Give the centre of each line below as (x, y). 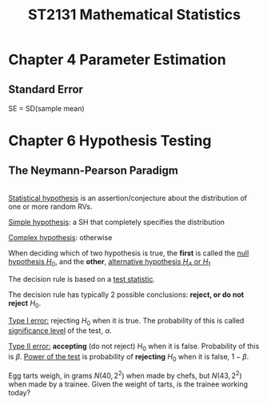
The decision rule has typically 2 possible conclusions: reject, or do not (126, 295)
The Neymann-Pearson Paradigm (93, 170)
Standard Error (46, 89)
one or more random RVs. (50, 207)
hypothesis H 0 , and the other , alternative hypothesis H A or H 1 (110, 263)
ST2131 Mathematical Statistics (134, 15)
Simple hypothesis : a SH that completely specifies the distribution (117, 222)
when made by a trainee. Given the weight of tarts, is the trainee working (128, 384)
